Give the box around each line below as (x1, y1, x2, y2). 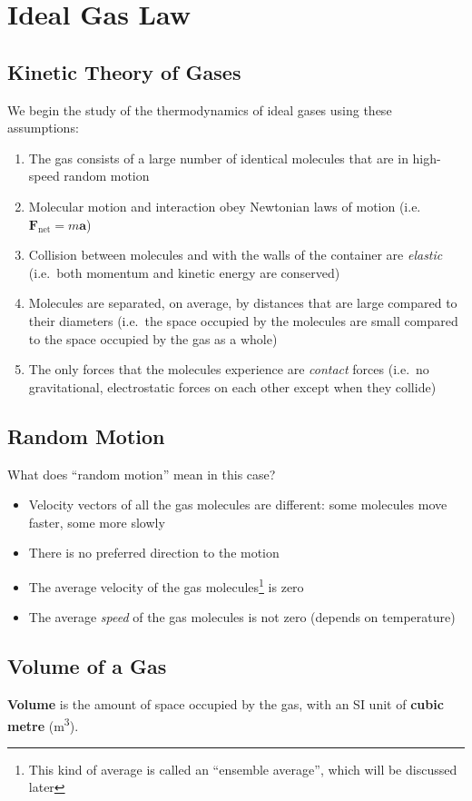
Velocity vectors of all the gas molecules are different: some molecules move (28, 495, 447, 514)
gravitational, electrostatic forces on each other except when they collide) (28, 377, 437, 396)
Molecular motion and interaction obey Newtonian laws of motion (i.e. (28, 196, 421, 215)
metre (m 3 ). (7, 713, 79, 735)
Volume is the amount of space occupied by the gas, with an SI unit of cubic (7, 694, 444, 713)
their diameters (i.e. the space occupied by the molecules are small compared (28, 311, 458, 330)
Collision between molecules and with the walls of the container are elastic (28, 245, 443, 264)
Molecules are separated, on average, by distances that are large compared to (28, 293, 457, 312)
